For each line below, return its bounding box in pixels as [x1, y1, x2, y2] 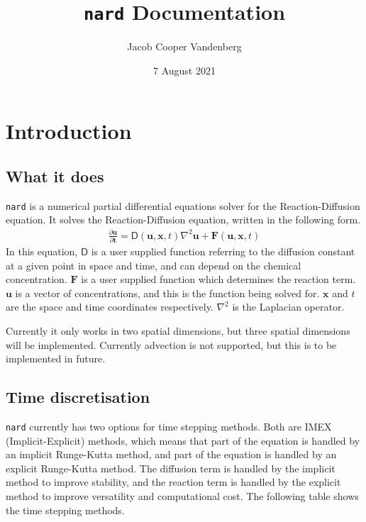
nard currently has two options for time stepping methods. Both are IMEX [6, 418, 332, 433]
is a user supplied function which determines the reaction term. [81, 272, 356, 287]
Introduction [6, 116, 132, 145]
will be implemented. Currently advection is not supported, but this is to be [6, 337, 337, 352]
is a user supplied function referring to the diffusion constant [91, 243, 355, 258]
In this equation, [6, 243, 78, 258]
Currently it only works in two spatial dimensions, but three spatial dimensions [6, 323, 350, 338]
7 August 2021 [153, 62, 216, 77]
